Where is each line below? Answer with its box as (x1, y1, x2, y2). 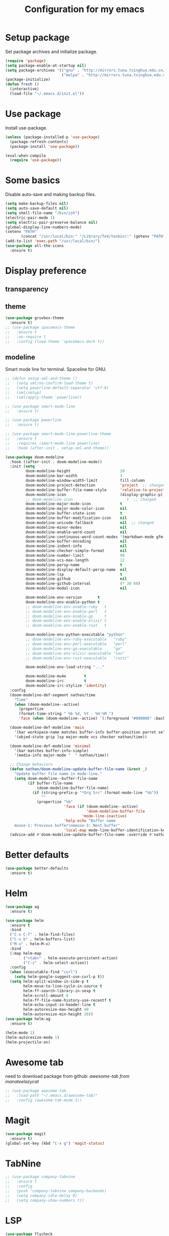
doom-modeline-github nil (25, 576, 127, 582)
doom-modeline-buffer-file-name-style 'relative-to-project (25, 487, 165, 492)
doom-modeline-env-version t (25, 595, 100, 600)
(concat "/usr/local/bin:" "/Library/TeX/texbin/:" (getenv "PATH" (21, 234, 165, 239)
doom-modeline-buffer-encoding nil (25, 539, 127, 544)
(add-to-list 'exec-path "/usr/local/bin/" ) (5, 238, 100, 244)
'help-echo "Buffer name (63, 818, 116, 823)
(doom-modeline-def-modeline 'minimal (10, 744, 92, 749)
